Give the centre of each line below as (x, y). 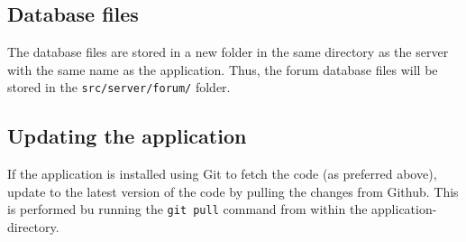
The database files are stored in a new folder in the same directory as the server (228, 52)
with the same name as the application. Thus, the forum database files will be (223, 69)
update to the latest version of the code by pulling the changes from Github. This (233, 191)
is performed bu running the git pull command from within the (187, 209)
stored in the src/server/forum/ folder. (119, 87)
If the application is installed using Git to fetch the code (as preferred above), (222, 174)
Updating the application (127, 136)
